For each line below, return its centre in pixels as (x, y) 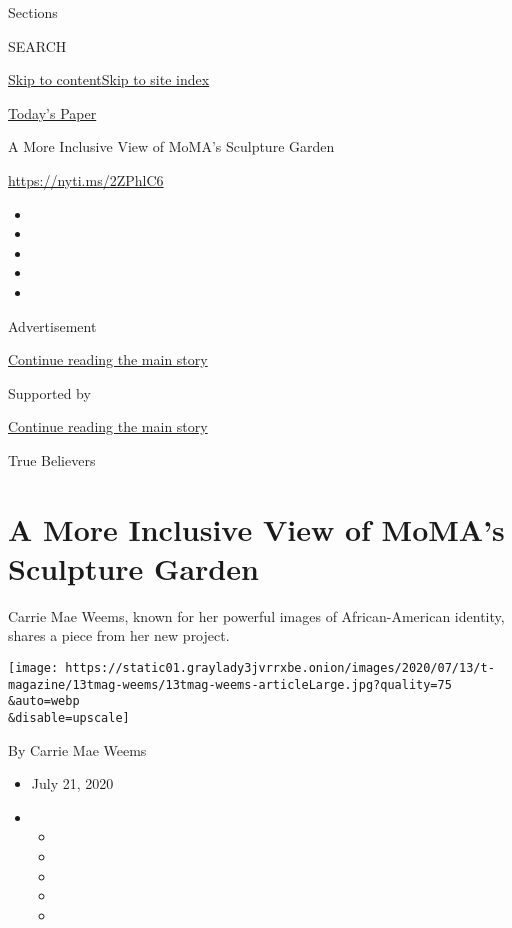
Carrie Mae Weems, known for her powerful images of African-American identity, (256, 615)
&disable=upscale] (69, 717)
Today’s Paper (52, 112)
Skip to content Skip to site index (109, 79)
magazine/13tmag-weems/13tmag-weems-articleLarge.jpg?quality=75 (230, 684)
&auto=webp (44, 701)
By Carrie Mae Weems (77, 749)
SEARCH (37, 45)
